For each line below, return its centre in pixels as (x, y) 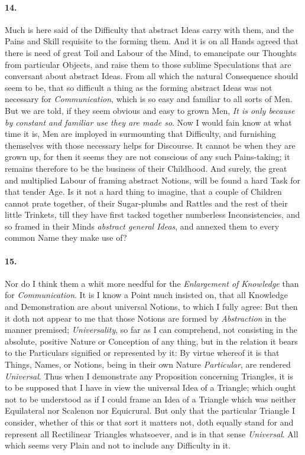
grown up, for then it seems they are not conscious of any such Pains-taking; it (147, 157)
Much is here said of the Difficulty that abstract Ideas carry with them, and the (150, 29)
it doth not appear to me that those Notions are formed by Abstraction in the (145, 318)
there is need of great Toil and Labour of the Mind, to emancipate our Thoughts (151, 52)
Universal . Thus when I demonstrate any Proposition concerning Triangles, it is (149, 376)
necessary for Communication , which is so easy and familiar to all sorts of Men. (149, 99)
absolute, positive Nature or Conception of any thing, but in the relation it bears (151, 341)
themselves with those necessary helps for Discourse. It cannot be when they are (150, 145)
